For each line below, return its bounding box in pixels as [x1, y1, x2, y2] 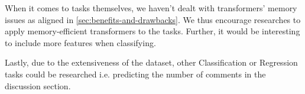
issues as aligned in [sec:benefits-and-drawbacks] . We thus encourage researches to [5, 13, 301, 25]
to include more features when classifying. [5, 36, 156, 48]
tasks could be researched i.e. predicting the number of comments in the [5, 67, 266, 80]
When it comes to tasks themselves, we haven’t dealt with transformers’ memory [5, 2, 297, 14]
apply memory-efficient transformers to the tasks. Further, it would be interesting [5, 25, 300, 37]
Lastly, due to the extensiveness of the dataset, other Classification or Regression [5, 56, 298, 69]
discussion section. [5, 79, 71, 92]
